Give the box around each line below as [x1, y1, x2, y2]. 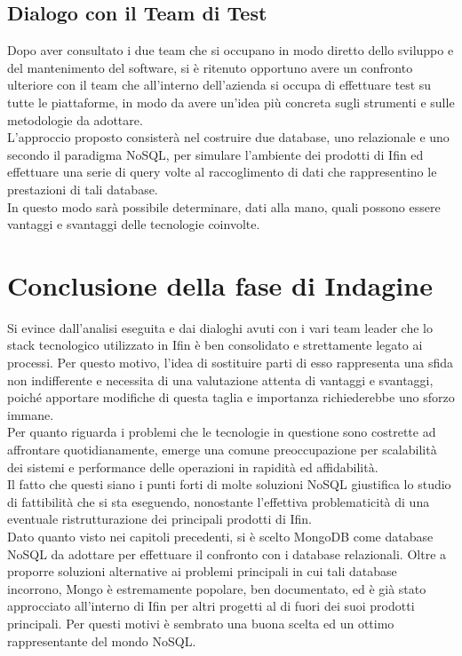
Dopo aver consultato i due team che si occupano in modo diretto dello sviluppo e [7, 41, 454, 59]
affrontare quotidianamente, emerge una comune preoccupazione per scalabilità [7, 440, 437, 459]
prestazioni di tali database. [7, 179, 158, 198]
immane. [7, 405, 54, 423]
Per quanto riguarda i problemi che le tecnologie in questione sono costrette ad [7, 423, 436, 441]
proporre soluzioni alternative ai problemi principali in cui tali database [7, 562, 397, 581]
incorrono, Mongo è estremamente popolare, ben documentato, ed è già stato [7, 579, 426, 597]
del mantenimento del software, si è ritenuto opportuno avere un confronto [7, 58, 413, 76]
